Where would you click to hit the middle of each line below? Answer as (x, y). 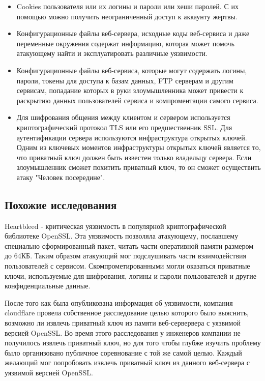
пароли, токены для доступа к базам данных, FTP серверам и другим (125, 80)
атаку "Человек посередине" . (61, 177)
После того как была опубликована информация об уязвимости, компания (119, 302)
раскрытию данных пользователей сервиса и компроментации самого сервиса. (137, 100)
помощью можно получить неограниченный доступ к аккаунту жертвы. (127, 16)
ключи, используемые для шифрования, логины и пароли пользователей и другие (130, 275)
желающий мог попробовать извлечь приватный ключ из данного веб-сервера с (127, 362)
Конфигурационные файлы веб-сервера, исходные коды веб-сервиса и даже (133, 33)
